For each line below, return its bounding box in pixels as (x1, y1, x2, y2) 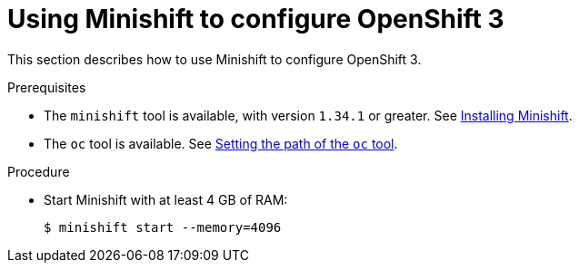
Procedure (7, 163, 70, 179)
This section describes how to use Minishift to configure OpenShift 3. (7, 51, 422, 67)
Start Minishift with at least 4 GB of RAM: (44, 191, 288, 207)
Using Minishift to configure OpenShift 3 (7, 4, 504, 34)
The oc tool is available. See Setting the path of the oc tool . (44, 135, 398, 151)
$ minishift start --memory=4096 (44, 219, 282, 235)
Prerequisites (7, 79, 86, 95)
